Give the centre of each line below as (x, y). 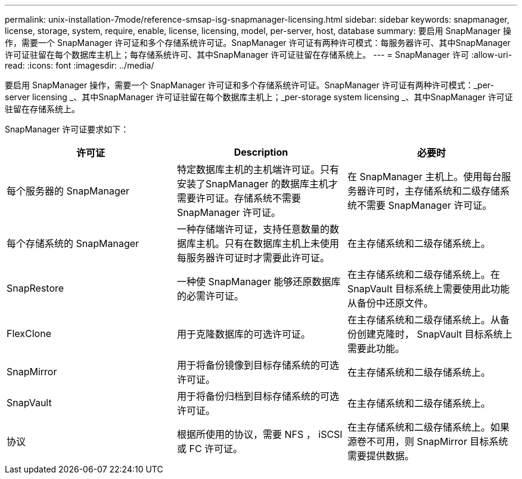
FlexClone (29, 333)
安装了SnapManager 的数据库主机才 (257, 184)
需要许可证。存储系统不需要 (239, 198)
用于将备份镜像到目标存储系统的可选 (258, 365)
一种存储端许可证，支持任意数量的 (253, 229)
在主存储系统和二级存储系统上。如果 (428, 427)
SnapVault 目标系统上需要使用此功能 (428, 289)
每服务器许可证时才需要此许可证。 (253, 258)
